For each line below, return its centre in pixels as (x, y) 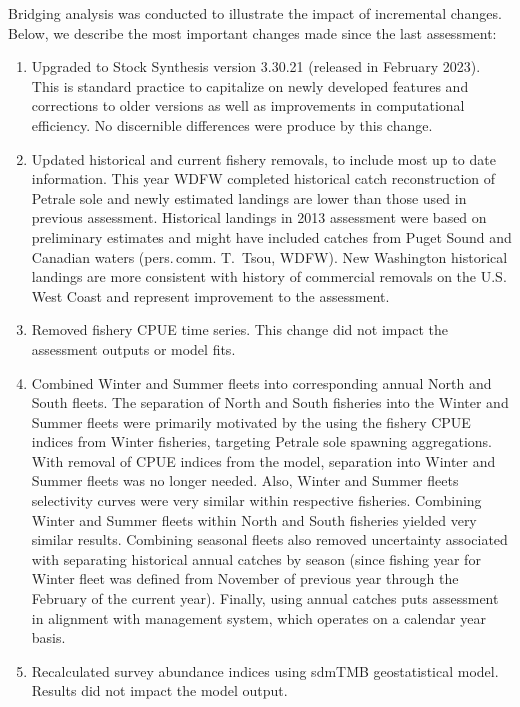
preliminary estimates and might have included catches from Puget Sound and (271, 236)
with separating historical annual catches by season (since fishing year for (256, 558)
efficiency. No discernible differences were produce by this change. (232, 124)
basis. (48, 637)
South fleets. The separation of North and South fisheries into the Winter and (270, 402)
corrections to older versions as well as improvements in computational (248, 105)
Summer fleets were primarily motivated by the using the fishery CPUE (251, 421)
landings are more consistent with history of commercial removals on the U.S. (269, 276)
